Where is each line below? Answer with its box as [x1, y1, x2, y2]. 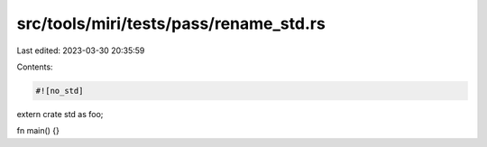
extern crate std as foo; [16, 108, 104, 119]
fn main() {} [16, 125, 60, 136]
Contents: [16, 61, 53, 72]
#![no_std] [35, 86, 84, 96]
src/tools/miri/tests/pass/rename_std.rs [16, 14, 326, 33]
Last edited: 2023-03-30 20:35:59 [16, 45, 145, 56]
